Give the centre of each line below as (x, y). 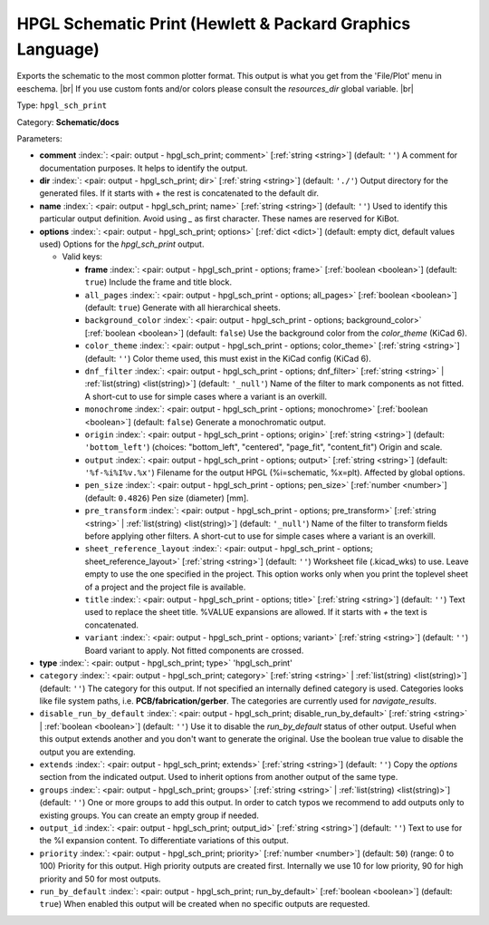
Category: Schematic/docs (68, 122)
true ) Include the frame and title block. (158, 282)
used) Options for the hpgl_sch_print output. (122, 244)
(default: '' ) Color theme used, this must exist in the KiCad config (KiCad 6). (228, 358)
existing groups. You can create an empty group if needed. (149, 815)
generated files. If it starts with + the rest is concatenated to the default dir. (179, 193)
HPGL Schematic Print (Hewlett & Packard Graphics (214, 24)
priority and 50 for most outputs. (100, 879)
